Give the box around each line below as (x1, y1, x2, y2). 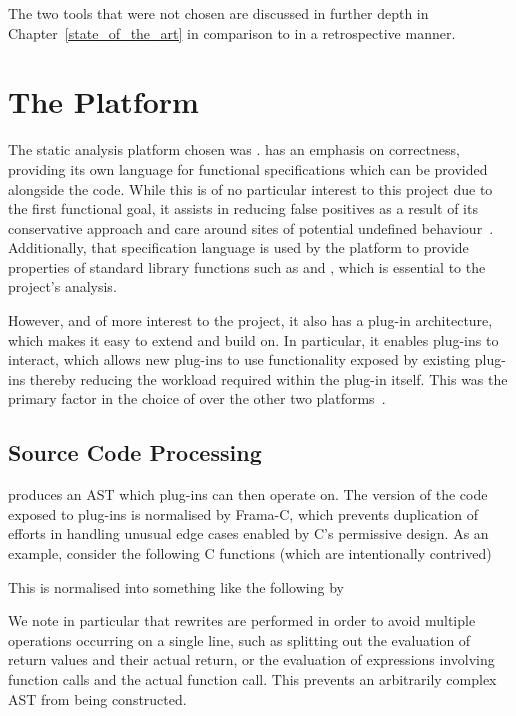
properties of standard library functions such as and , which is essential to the (8, 256, 486, 277)
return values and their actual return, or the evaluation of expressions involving (8, 649, 495, 670)
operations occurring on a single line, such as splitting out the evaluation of (8, 629, 471, 650)
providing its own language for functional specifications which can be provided (8, 158, 488, 179)
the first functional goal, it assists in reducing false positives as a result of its (8, 198, 478, 219)
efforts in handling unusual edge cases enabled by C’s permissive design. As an (8, 523, 489, 544)
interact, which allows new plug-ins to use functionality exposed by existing (8, 349, 471, 370)
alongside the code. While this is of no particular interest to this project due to (8, 178, 493, 199)
